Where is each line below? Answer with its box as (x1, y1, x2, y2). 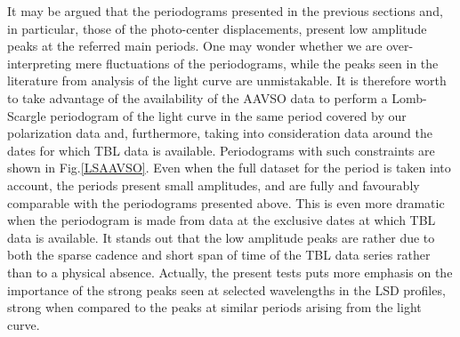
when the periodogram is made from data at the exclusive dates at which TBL (7, 211, 436, 229)
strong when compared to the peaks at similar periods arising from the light (7, 298, 422, 317)
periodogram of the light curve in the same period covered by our (50, 106, 407, 124)
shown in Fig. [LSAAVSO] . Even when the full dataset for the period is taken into (7, 158, 451, 177)
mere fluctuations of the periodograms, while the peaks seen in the (75, 53, 439, 72)
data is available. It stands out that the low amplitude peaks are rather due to (7, 228, 435, 246)
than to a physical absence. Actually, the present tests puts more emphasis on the (7, 262, 453, 281)
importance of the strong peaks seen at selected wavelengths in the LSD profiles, (7, 280, 446, 299)
